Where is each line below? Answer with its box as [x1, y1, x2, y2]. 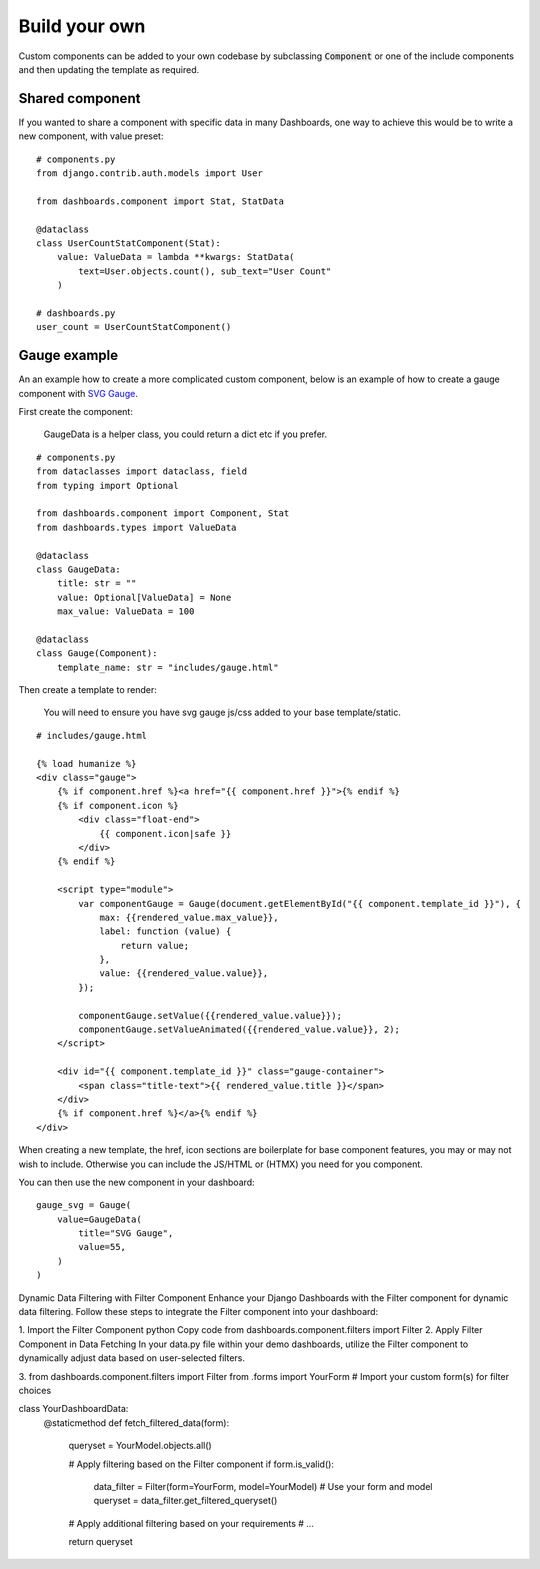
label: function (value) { [99, 926, 232, 937]
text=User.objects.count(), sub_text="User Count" [78, 265, 332, 277]
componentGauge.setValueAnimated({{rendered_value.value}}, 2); [78, 1024, 400, 1035]
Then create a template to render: [18, 684, 157, 696]
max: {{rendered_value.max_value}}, [99, 911, 279, 923]
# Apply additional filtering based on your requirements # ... [68, 1517, 315, 1529]
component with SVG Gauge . [18, 387, 139, 399]
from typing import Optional [36, 480, 179, 491]
